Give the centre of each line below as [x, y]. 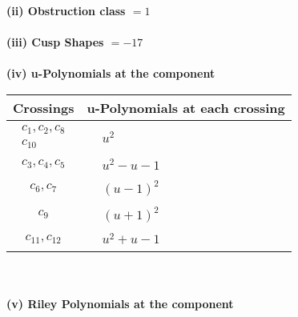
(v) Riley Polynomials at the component [120, 303]
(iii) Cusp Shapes [55, 42]
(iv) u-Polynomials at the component [111, 73]
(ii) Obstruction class [66, 10]
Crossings [44, 107]
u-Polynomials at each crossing [186, 107]
